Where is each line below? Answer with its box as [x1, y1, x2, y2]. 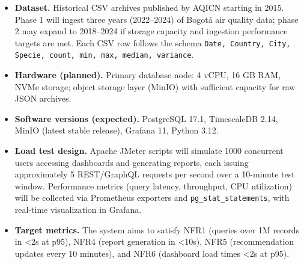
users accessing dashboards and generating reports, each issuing [14, 156, 249, 168]
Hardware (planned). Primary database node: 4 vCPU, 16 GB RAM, [14, 69, 281, 81]
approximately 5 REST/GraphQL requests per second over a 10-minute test [14, 168, 295, 180]
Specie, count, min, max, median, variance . [14, 48, 194, 61]
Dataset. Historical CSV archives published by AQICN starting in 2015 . [14, 1, 284, 13]
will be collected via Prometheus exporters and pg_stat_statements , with [14, 191, 290, 204]
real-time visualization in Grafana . [14, 203, 142, 216]
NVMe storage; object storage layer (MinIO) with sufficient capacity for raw [14, 80, 296, 93]
